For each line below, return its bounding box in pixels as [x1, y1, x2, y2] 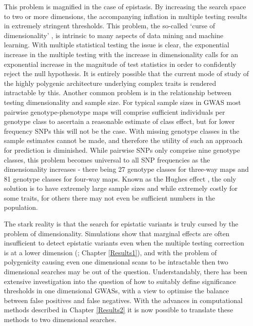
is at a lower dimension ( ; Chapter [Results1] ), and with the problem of [4, 247, 217, 257]
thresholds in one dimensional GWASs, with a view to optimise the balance [4, 285, 229, 296]
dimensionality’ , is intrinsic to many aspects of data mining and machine [4, 30, 224, 40]
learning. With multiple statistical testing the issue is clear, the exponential [4, 40, 230, 50]
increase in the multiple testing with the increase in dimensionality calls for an [4, 49, 238, 59]
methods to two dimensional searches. [4, 314, 117, 324]
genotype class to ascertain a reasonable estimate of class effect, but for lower [4, 116, 235, 126]
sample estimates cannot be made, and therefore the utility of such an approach [4, 135, 243, 145]
